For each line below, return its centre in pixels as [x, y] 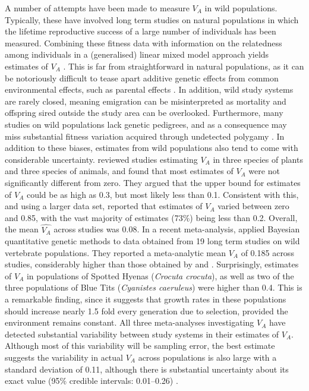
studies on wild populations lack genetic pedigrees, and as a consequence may [146, 124]
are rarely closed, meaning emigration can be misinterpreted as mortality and [146, 101]
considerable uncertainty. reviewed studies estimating [101, 159]
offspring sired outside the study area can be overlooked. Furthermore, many [144, 113]
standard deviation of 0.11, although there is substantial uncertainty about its [147, 369]
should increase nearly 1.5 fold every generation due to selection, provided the [146, 310]
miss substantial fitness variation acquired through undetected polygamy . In [145, 136]
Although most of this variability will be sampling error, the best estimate [140, 346]
